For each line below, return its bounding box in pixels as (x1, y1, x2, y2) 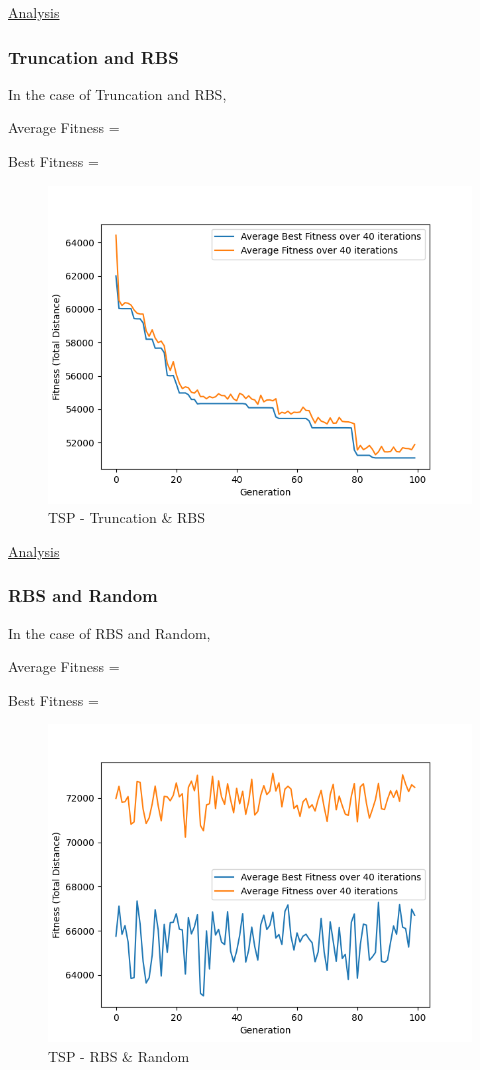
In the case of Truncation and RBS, (8, 83, 227, 104)
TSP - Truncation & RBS (48, 507, 205, 528)
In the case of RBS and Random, (8, 622, 211, 643)
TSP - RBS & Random (48, 1045, 190, 1066)
